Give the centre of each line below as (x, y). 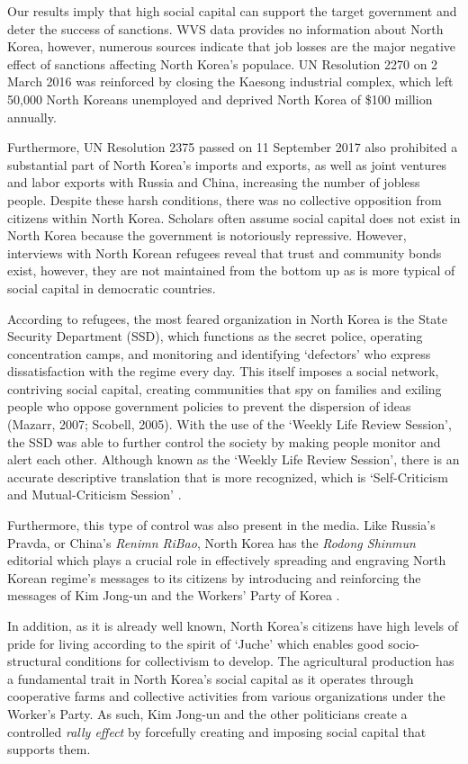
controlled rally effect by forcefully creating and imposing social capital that (217, 731)
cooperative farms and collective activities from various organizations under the (226, 696)
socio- (404, 643)
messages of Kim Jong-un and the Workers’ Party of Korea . (174, 595)
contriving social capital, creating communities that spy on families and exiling (225, 388)
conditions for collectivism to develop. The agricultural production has (260, 661)
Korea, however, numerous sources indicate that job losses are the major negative (232, 46)
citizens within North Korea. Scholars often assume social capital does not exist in (234, 217)
